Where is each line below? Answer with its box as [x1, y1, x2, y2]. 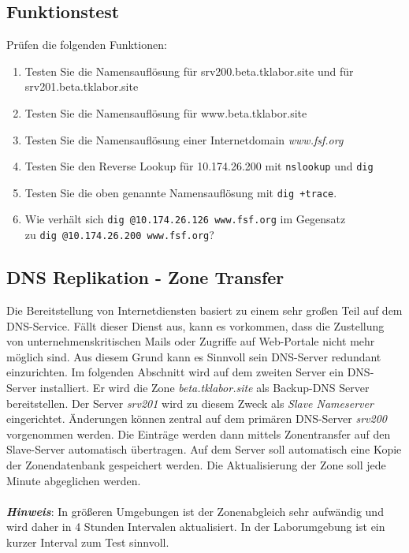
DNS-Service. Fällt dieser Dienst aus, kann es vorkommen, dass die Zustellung [6, 317, 385, 334]
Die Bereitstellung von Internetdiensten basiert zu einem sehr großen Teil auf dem [6, 302, 403, 318]
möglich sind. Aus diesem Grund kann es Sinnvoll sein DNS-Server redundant [6, 348, 381, 364]
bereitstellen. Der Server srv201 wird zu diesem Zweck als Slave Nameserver [6, 394, 374, 411]
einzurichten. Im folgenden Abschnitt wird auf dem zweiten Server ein [6, 364, 344, 380]
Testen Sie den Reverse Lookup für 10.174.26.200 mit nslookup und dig [24, 158, 374, 174]
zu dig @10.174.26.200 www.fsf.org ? [24, 226, 214, 243]
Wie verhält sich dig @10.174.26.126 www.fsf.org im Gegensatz [24, 211, 346, 227]
